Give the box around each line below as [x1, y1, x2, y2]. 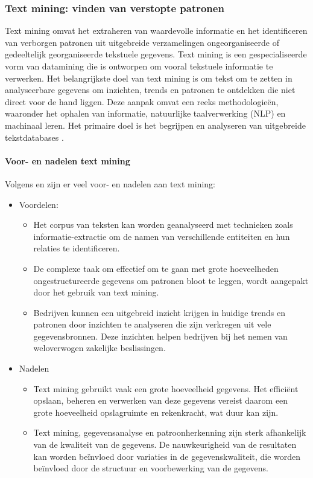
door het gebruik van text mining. [33, 286, 159, 299]
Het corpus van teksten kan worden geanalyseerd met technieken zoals [33, 218, 293, 231]
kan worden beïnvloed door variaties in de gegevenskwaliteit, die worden [33, 450, 301, 462]
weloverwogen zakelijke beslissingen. [33, 341, 166, 354]
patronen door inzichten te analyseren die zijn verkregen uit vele [33, 318, 271, 331]
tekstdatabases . [5, 131, 64, 143]
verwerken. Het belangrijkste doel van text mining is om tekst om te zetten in [5, 71, 292, 84]
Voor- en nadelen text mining [5, 154, 130, 167]
